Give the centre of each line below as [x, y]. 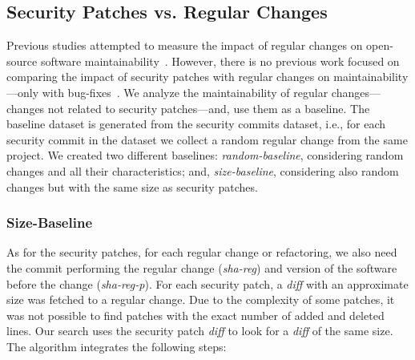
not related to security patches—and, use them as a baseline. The [209, 108]
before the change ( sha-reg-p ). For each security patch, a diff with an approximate [207, 283]
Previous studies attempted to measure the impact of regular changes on [185, 45]
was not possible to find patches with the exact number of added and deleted [195, 315]
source [22, 61]
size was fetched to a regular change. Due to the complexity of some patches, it [201, 299]
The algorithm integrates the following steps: [117, 346]
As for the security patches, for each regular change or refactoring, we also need [202, 252]
